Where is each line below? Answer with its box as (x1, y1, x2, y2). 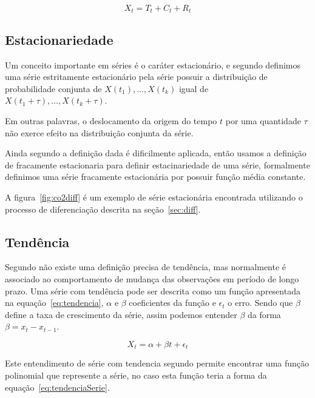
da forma (247, 308, 281, 320)
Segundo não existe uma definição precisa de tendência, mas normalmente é (5, 260, 286, 273)
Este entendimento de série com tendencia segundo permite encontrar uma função (5, 357, 310, 370)
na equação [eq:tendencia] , (5, 296, 104, 309)
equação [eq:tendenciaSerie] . (5, 380, 110, 393)
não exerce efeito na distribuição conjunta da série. (5, 126, 194, 139)
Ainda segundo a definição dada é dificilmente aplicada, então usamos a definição (5, 147, 307, 159)
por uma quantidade (225, 114, 301, 127)
